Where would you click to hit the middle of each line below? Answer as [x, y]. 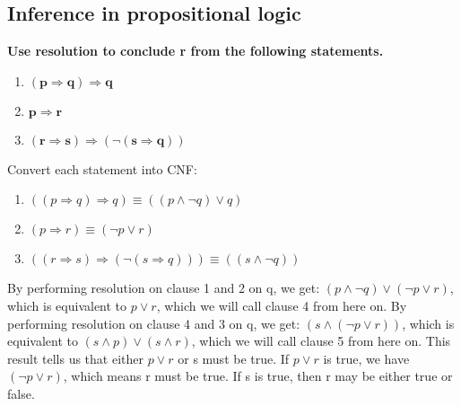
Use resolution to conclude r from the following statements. [196, 51]
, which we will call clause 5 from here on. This [321, 341]
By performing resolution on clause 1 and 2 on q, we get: [164, 288]
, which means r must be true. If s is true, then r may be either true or [258, 376]
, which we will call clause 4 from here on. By [282, 305]
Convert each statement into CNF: [102, 168]
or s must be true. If [234, 358]
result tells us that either [75, 358]
